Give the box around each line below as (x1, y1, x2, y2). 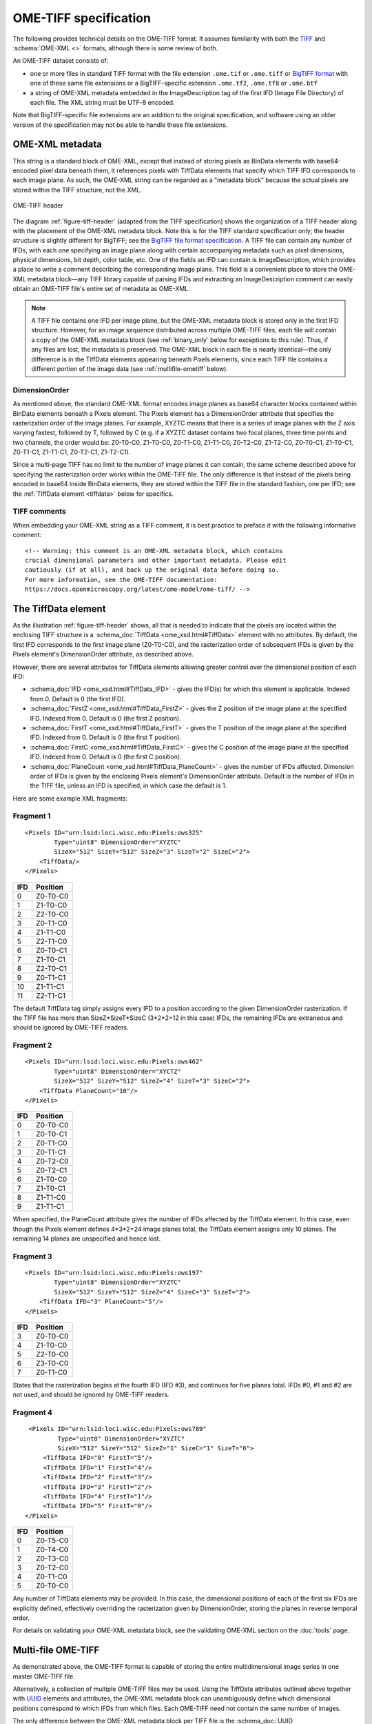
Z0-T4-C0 (35, 1545, 69, 1554)
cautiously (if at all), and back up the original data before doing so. (25, 566, 280, 574)
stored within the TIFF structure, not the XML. (12, 186, 143, 194)
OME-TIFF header (12, 201, 63, 210)
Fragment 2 (12, 1041, 52, 1050)
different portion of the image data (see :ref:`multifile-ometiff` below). (31, 365, 229, 372)
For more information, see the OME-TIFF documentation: (25, 576, 218, 583)
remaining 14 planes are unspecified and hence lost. (12, 1234, 161, 1243)
